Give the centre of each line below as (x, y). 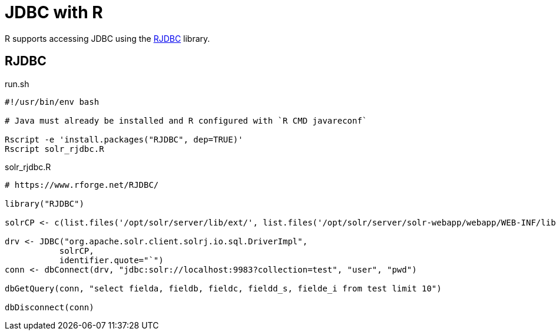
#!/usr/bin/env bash (52, 102)
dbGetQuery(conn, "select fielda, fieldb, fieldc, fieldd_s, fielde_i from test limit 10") (223, 288)
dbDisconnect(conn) (49, 307)
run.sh (17, 84)
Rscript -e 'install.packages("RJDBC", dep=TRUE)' (124, 139)
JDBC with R (54, 12)
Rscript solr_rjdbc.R (54, 149)
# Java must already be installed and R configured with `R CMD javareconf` (186, 120)
